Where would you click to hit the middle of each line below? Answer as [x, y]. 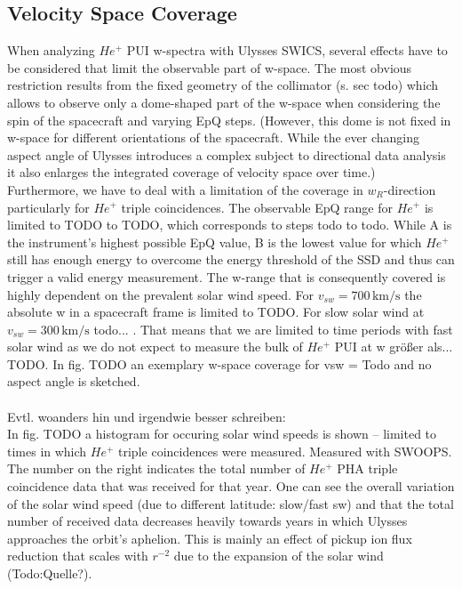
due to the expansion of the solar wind [279, 556]
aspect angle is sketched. [74, 381]
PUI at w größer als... [394, 347]
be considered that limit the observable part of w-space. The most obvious [210, 67]
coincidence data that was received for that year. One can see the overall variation [231, 486]
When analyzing [51, 50]
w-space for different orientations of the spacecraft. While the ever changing [213, 137]
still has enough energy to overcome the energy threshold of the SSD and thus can [231, 259]
